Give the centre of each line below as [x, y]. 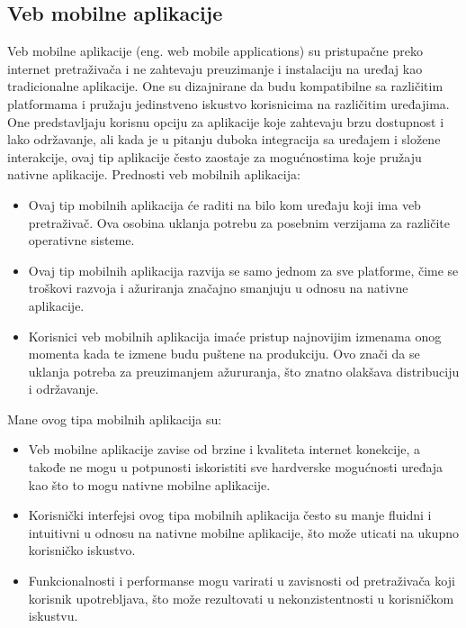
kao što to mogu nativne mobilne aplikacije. [149, 484]
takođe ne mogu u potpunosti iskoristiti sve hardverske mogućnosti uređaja [236, 467]
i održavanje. [63, 389]
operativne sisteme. [81, 240]
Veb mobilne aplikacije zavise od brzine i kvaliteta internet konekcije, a [224, 449]
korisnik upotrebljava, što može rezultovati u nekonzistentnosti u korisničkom [241, 598]
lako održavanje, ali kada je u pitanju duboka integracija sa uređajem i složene [224, 139]
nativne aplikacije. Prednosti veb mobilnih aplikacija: [154, 174]
